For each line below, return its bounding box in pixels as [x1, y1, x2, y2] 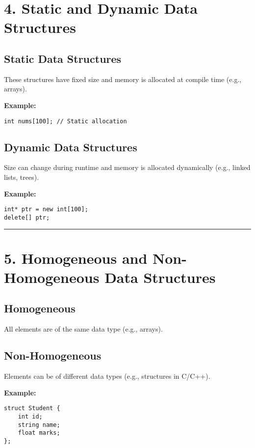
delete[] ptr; [4, 214, 50, 221]
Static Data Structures [4, 51, 122, 66]
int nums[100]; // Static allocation [4, 117, 127, 125]
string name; [18, 421, 60, 428]
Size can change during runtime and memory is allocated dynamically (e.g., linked [4, 162, 251, 172]
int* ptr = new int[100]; [4, 206, 88, 213]
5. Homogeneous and [4, 248, 148, 268]
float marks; [18, 429, 60, 437]
